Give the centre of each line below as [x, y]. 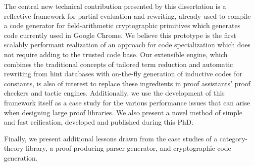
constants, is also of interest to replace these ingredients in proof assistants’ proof [127, 83]
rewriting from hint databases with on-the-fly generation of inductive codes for [123, 74]
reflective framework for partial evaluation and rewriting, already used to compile [127, 16]
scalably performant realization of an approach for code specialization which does [127, 45]
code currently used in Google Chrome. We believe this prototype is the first [120, 35]
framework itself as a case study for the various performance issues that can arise [127, 102]
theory [14, 148]
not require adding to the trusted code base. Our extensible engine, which [116, 54]
